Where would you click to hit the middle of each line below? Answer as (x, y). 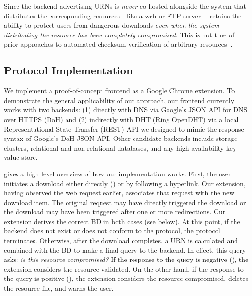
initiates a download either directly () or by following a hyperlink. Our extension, (125, 183)
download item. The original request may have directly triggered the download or (125, 202)
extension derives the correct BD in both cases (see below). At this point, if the (122, 221)
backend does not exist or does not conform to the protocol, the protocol (112, 231)
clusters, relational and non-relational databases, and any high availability (114, 148)
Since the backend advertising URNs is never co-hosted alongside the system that (125, 6)
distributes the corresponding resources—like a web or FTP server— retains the (123, 15)
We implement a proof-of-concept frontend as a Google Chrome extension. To (119, 91)
